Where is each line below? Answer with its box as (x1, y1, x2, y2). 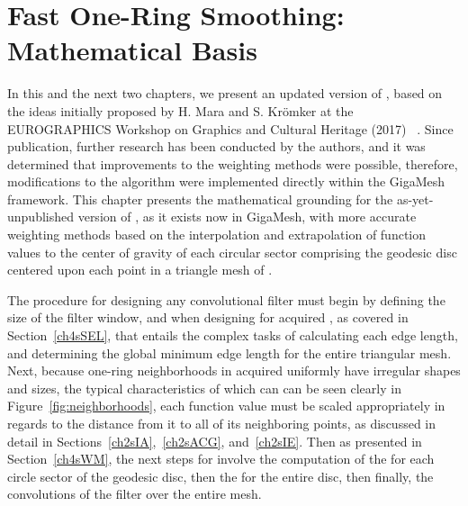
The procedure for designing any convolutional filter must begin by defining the (7, 290, 445, 309)
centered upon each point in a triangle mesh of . (7, 260, 273, 279)
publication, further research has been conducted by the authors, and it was (7, 137, 426, 156)
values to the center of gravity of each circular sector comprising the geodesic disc (7, 242, 457, 261)
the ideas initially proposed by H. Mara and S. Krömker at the (7, 101, 354, 120)
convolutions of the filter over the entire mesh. (7, 484, 262, 503)
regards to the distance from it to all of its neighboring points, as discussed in (7, 414, 436, 432)
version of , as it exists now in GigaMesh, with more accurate (77, 207, 417, 226)
